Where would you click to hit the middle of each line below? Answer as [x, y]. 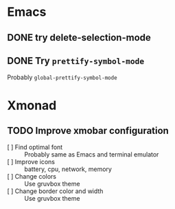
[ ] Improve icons [31, 162]
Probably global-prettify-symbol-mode [62, 77]
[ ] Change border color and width [55, 191]
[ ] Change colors [32, 177]
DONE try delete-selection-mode [79, 38]
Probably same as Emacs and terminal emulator [92, 155]
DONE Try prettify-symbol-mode [76, 60]
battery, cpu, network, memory [68, 169]
